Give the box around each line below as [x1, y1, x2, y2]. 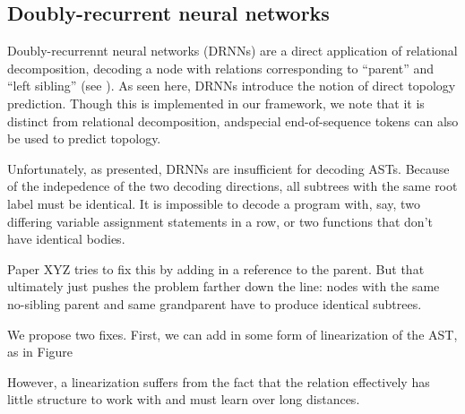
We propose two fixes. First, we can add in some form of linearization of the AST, [7, 324, 458, 343]
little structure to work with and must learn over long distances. [7, 390, 360, 409]
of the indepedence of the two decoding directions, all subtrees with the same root [7, 177, 458, 195]
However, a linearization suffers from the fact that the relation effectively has [7, 372, 430, 391]
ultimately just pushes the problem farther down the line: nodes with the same [7, 277, 440, 296]
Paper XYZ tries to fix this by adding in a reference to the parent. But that [7, 259, 425, 278]
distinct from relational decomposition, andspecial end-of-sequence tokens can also [7, 111, 459, 130]
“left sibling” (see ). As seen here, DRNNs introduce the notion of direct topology [7, 76, 456, 95]
